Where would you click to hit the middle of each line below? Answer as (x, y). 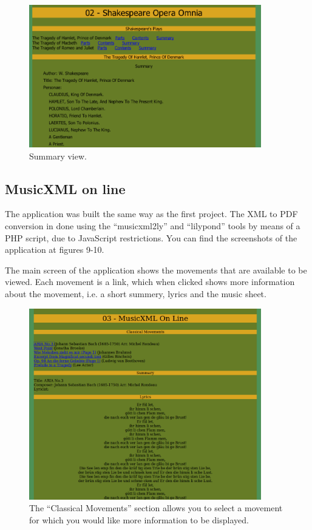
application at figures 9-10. (55, 250)
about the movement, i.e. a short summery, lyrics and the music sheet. (136, 294)
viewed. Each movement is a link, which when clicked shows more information (150, 282)
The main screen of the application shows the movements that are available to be (156, 270)
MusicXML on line (65, 188)
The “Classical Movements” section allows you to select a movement (156, 508)
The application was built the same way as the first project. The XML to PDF (151, 214)
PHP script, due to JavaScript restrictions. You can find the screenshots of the (151, 237)
